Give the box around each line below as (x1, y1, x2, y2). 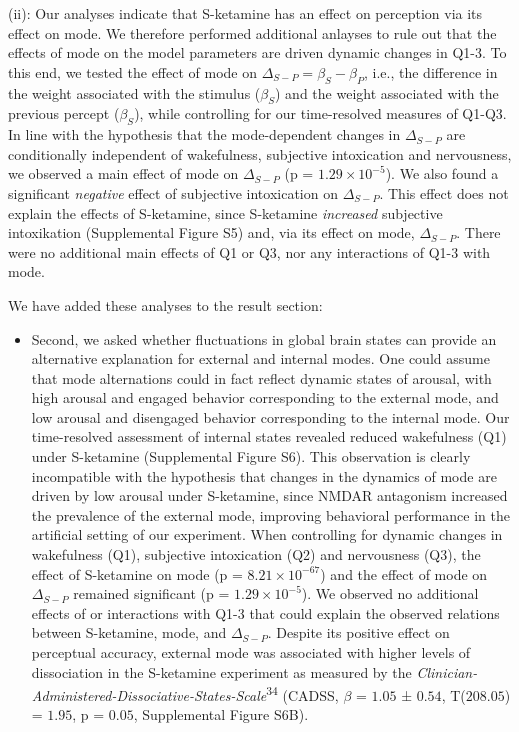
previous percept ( (8, 103, 120, 124)
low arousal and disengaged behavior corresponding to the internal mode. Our (31, 406, 510, 427)
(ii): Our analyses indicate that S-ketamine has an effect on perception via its (8, 3, 483, 23)
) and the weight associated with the (275, 82, 499, 103)
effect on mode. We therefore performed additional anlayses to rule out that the (8, 22, 497, 43)
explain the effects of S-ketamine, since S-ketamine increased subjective (8, 202, 443, 223)
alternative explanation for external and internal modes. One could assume (31, 348, 490, 369)
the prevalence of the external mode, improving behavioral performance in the (31, 504, 510, 525)
